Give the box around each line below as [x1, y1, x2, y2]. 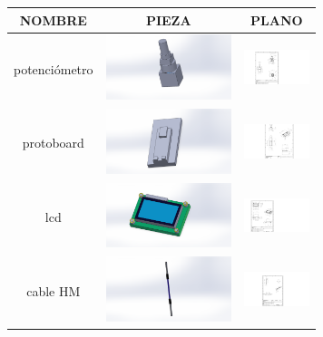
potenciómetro [14, 59, 93, 78]
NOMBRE [19, 10, 87, 29]
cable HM [26, 281, 81, 300]
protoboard [22, 133, 84, 152]
